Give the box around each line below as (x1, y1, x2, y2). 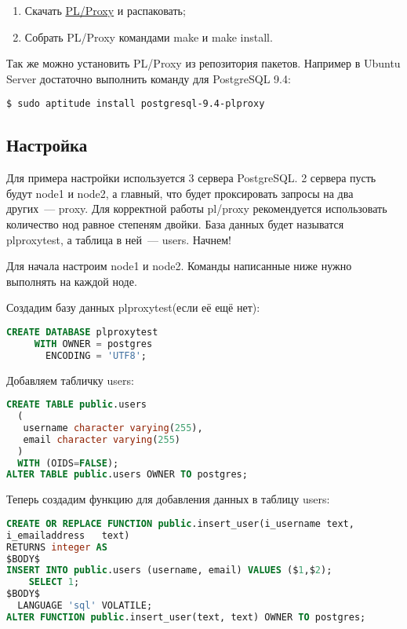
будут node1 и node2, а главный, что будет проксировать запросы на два (6, 185, 354, 201)
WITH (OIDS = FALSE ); (17, 457, 119, 469)
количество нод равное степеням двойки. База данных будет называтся (6, 216, 344, 232)
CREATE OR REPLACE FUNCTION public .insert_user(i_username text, (6, 517, 354, 529)
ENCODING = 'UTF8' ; (45, 349, 147, 361)
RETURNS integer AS (6, 541, 107, 553)
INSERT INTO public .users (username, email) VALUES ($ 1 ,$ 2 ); (6, 565, 333, 576)
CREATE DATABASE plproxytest (6, 326, 158, 338)
